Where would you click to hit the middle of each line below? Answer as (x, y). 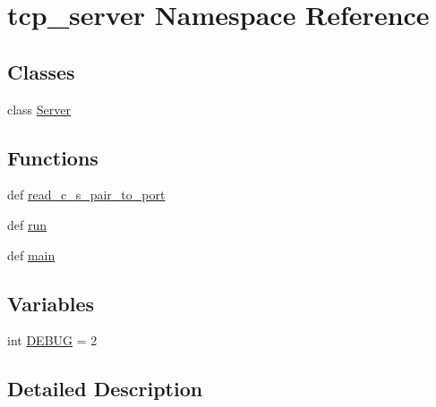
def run (27, 224)
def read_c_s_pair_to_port (86, 195)
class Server (39, 109)
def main (31, 254)
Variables (51, 303)
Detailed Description (105, 389)
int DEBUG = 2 (52, 340)
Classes (41, 71)
